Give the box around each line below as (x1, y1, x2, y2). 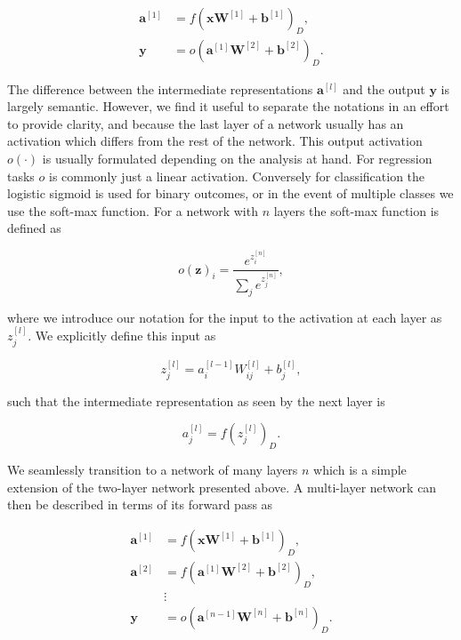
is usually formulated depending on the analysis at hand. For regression (42, 149, 433, 168)
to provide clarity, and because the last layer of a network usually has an (7, 114, 404, 132)
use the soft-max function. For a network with (7, 201, 258, 220)
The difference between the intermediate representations (7, 79, 313, 98)
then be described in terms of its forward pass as (7, 495, 273, 514)
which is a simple (313, 460, 407, 479)
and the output (343, 79, 425, 98)
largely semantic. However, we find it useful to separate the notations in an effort (7, 97, 449, 116)
